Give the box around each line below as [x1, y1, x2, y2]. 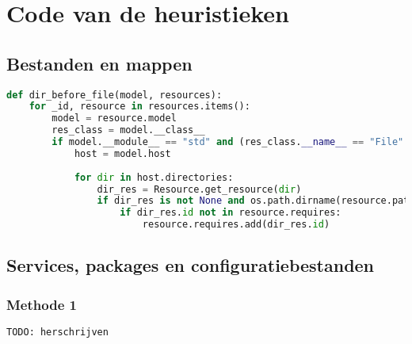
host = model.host [74, 147, 171, 159]
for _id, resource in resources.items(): [29, 101, 250, 113]
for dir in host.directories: [74, 171, 234, 183]
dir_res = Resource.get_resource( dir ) [97, 183, 302, 195]
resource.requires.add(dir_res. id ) [142, 219, 330, 231]
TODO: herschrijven [6, 327, 109, 338]
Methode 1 [6, 294, 77, 314]
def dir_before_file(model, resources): [6, 89, 223, 101]
